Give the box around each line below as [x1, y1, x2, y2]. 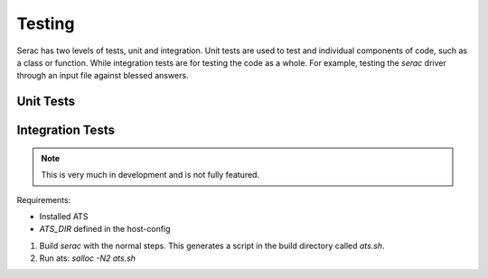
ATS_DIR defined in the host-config [39, 224, 171, 235]
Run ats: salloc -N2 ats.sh [39, 253, 136, 264]
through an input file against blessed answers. [16, 70, 189, 81]
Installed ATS [39, 210, 89, 221]
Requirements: [16, 194, 71, 205]
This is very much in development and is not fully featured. [41, 170, 260, 181]
